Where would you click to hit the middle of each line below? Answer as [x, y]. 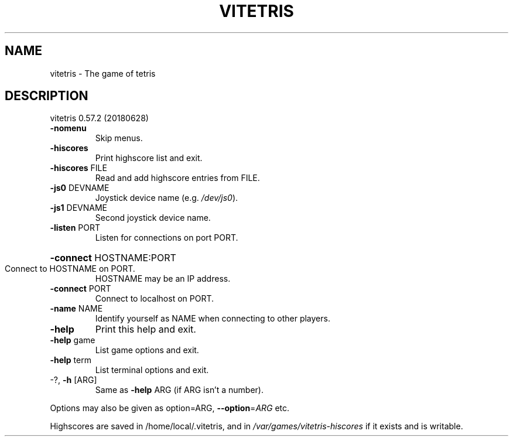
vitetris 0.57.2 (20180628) [99, 118]
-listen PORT [75, 228]
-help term [71, 360]
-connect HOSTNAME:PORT [113, 258]
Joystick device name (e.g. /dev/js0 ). [167, 198]
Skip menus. [119, 138]
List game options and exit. [147, 350]
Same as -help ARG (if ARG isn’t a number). [179, 390]
